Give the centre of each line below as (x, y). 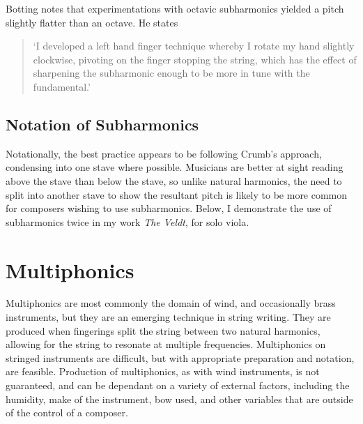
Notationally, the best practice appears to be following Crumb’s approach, (164, 153)
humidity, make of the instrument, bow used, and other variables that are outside (179, 399)
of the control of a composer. (67, 412)
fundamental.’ (62, 86)
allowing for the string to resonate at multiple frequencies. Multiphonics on (166, 344)
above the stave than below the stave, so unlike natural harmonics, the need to (174, 180)
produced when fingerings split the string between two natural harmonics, (163, 330)
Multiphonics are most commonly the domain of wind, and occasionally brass (171, 303)
